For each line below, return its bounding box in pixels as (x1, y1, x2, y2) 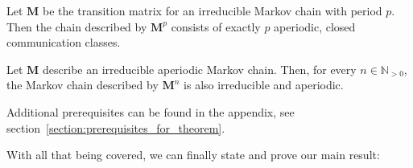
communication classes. (6, 34, 121, 51)
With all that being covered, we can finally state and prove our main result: (6, 146, 380, 163)
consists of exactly (171, 18, 261, 35)
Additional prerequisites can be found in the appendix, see (6, 103, 295, 120)
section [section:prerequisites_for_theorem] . (6, 119, 225, 136)
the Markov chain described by (6, 76, 159, 93)
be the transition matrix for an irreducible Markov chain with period (43, 2, 382, 18)
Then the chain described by (6, 18, 147, 35)
